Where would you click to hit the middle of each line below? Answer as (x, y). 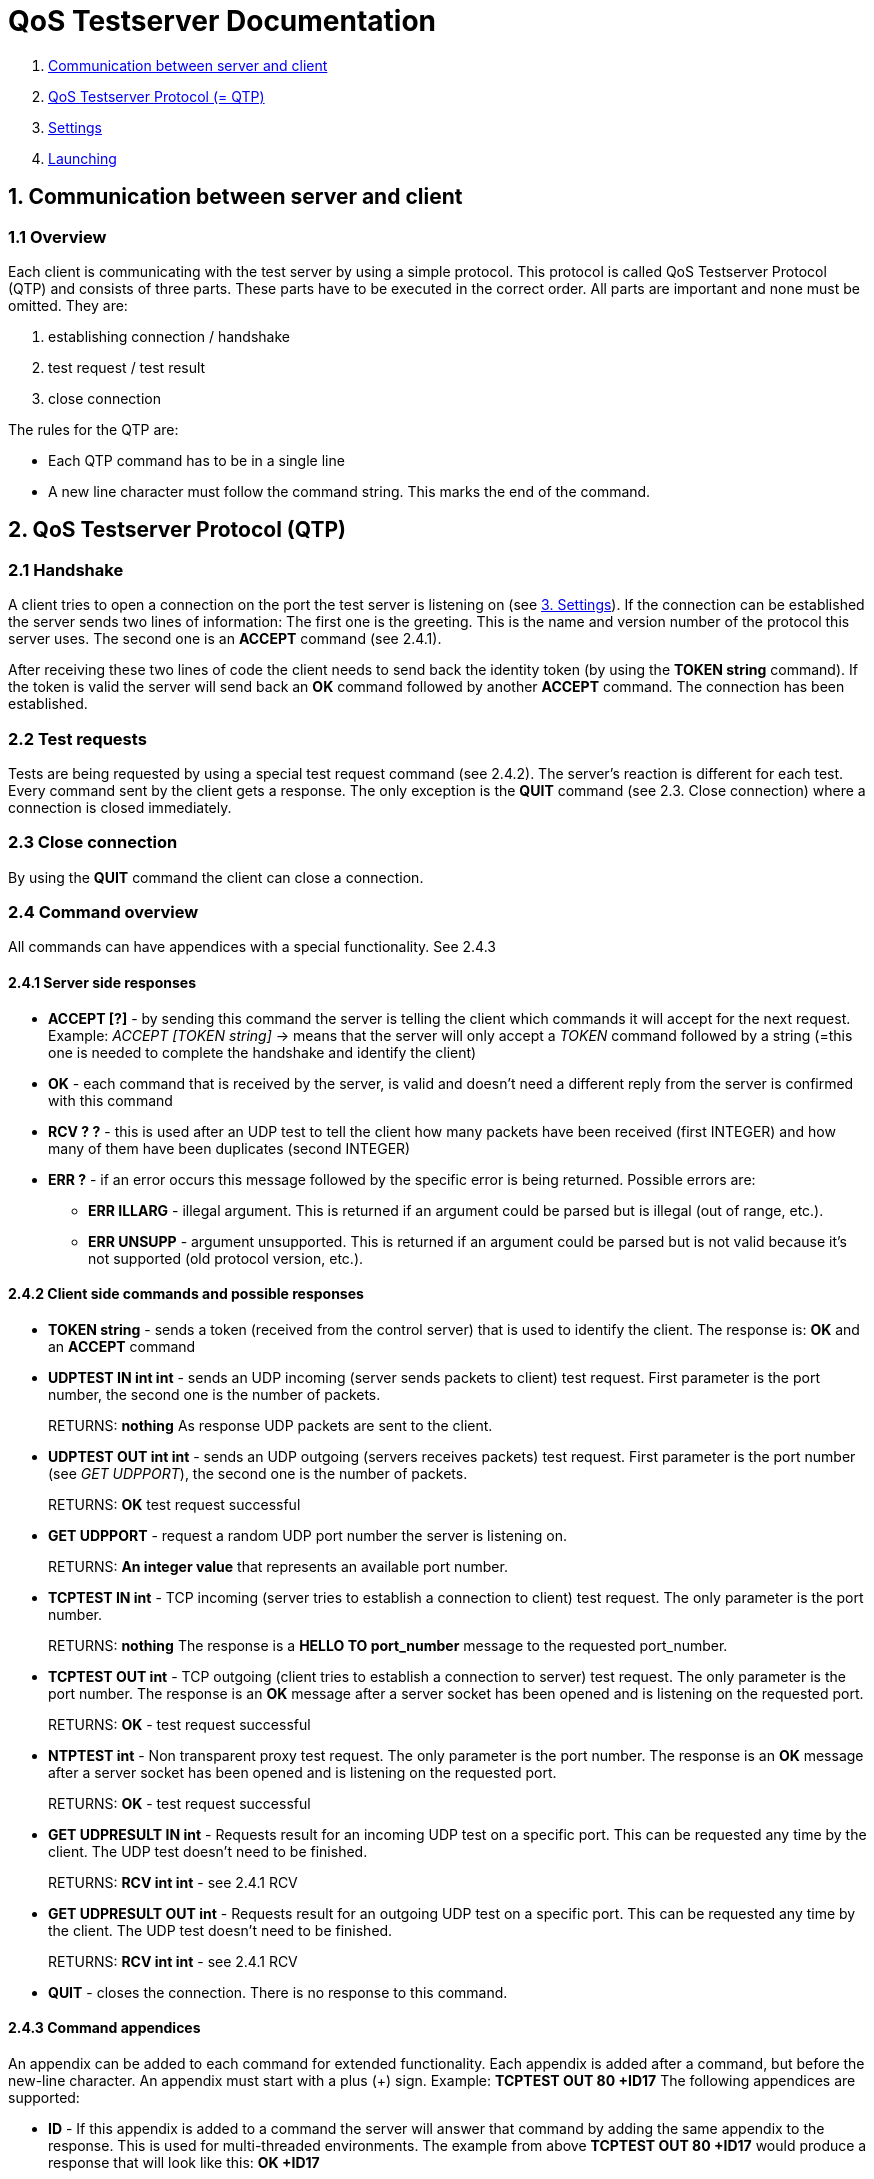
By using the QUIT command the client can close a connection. (216, 877)
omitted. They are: (68, 305)
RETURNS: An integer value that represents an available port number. (278, 1566)
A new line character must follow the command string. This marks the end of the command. (349, 491)
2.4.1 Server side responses (102, 983)
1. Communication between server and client (235, 197)
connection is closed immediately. (120, 807)
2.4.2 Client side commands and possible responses (186, 1294)
